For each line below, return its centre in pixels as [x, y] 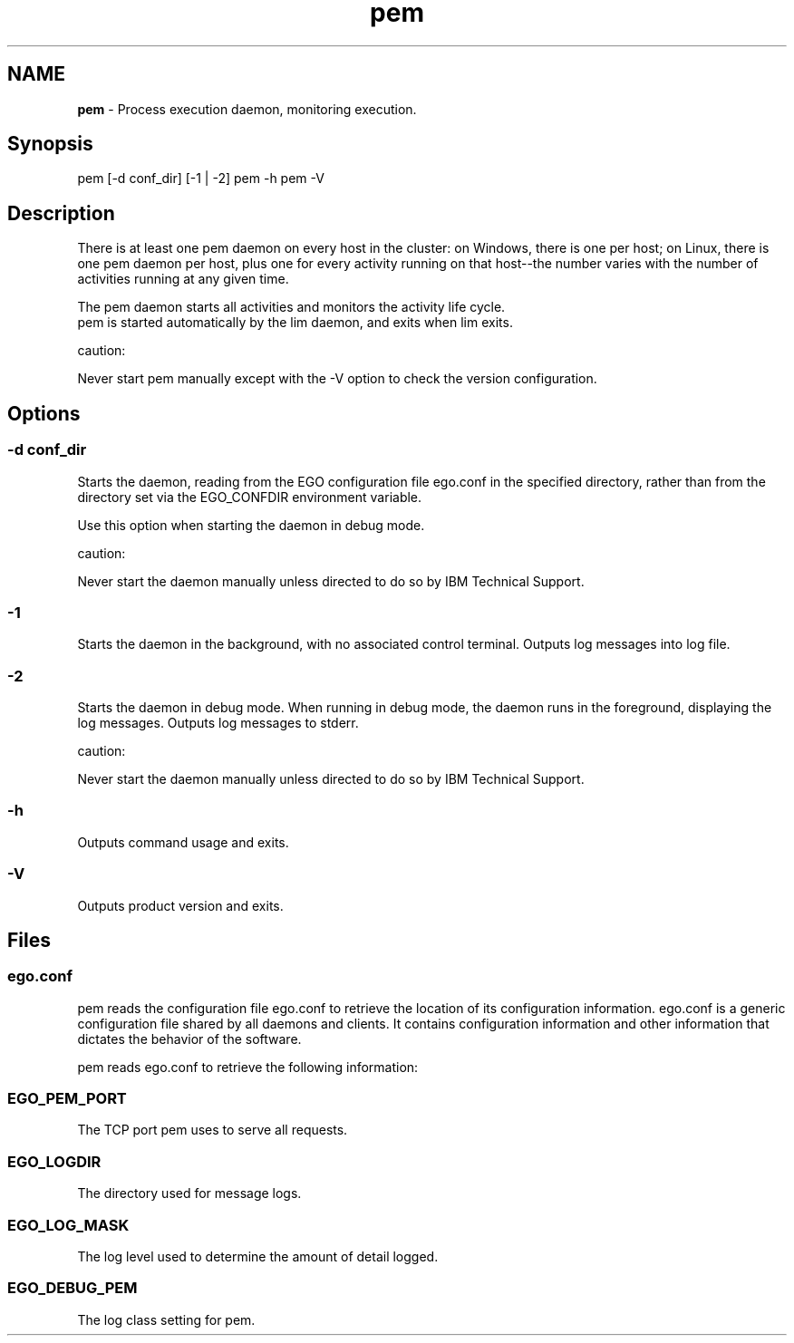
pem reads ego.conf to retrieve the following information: [248, 1067]
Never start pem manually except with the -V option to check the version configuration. [337, 379]
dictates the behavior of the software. [189, 1039]
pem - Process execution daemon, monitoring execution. [247, 109]
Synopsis [50, 144]
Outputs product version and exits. [180, 905]
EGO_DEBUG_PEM [73, 1288]
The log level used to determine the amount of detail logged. [258, 1256]
